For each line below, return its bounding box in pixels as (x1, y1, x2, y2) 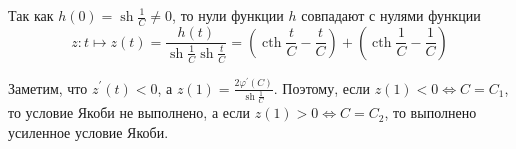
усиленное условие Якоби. (8, 121, 169, 142)
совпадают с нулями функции (301, 5, 481, 25)
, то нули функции (172, 5, 284, 25)
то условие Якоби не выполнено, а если (8, 102, 251, 123)
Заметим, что (8, 77, 88, 98)
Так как (8, 5, 54, 25)
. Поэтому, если (273, 77, 370, 98)
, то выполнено (384, 102, 477, 123)
